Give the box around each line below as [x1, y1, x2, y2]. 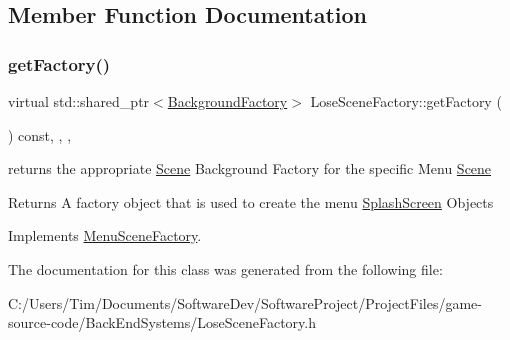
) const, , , [8, 124, 72, 145]
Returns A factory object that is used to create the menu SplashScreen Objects [8, 191, 494, 212]
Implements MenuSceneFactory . [8, 225, 202, 246]
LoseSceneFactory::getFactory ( [310, 91, 502, 111]
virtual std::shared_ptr [8, 91, 150, 111]
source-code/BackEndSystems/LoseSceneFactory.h [8, 312, 316, 333]
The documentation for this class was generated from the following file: [8, 258, 443, 279]
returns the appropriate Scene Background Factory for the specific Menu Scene [8, 158, 492, 179]
